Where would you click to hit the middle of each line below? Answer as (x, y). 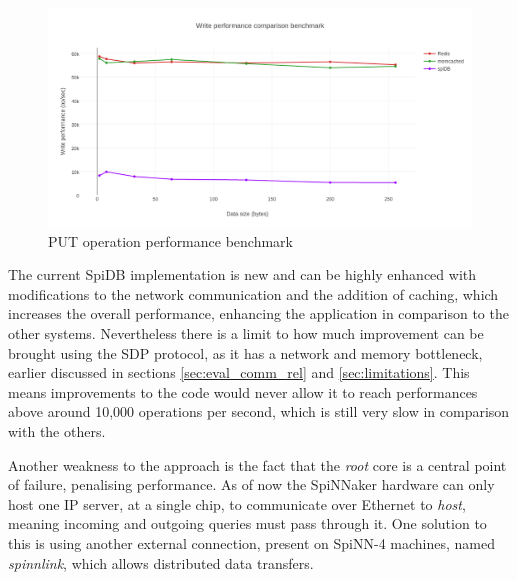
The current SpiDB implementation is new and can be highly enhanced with (242, 274)
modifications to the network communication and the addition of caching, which (253, 293)
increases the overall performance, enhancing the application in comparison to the (258, 313)
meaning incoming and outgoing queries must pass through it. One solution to (247, 523)
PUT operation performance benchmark (170, 240)
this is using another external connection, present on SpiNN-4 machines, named (252, 542)
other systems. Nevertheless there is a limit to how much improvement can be (246, 333)
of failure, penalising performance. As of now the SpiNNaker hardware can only (251, 484)
